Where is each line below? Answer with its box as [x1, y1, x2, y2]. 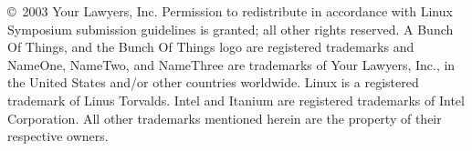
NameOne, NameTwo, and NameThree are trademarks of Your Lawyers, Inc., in [7, 55, 456, 74]
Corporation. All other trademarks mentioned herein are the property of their [7, 108, 442, 127]
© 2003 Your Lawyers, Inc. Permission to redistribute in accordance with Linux [7, 2, 453, 20]
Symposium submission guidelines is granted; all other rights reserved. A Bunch [7, 19, 454, 38]
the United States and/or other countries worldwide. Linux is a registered [7, 73, 419, 92]
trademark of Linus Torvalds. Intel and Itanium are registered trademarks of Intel [7, 90, 465, 109]
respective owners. [7, 126, 109, 146]
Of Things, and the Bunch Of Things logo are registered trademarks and [7, 37, 414, 56]
